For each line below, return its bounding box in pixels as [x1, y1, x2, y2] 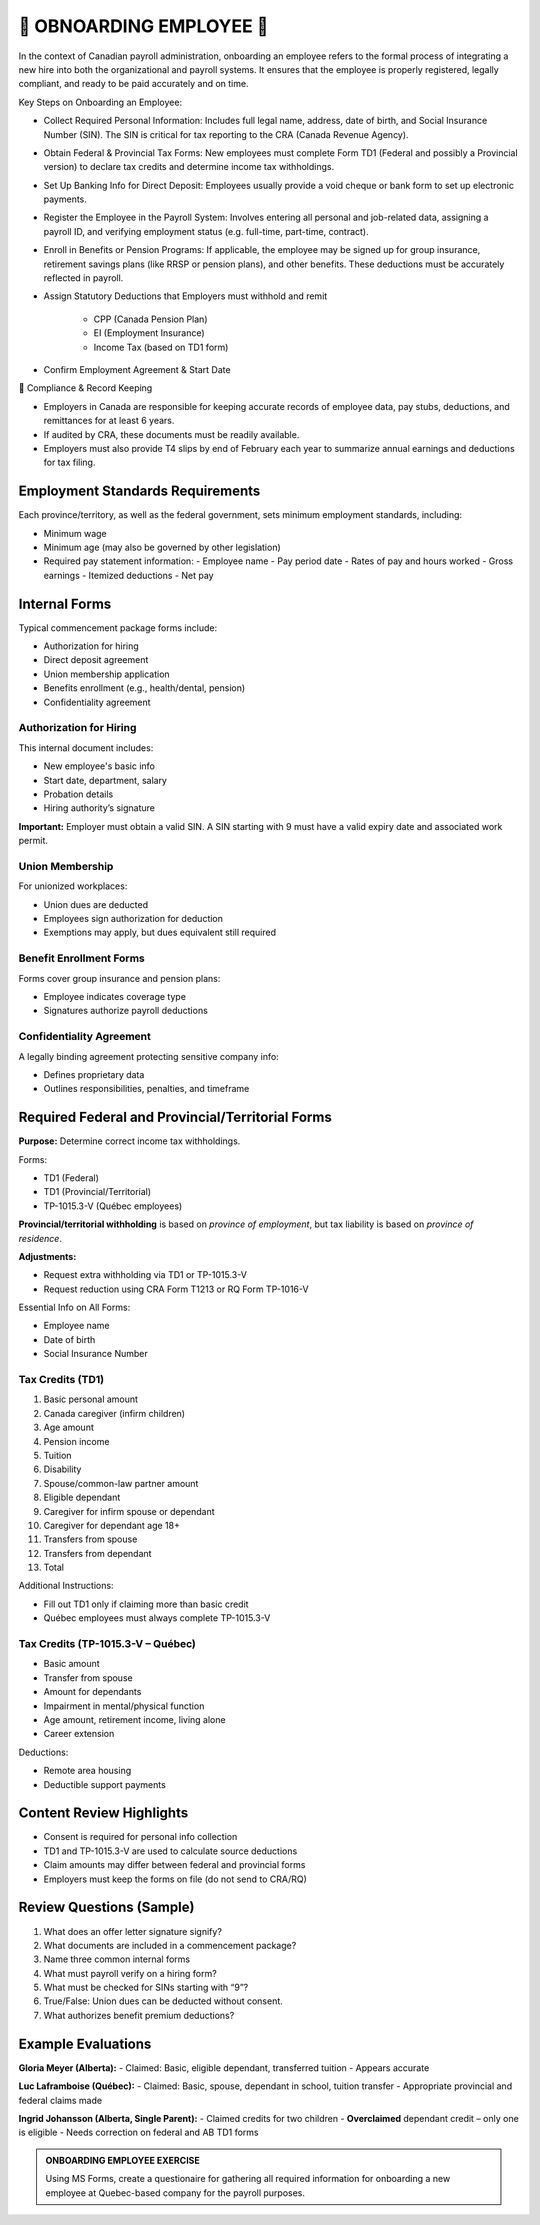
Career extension [43, 1728, 115, 1740]
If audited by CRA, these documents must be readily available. [43, 428, 300, 440]
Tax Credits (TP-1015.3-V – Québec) [18, 1637, 197, 1651]
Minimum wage [43, 527, 107, 539]
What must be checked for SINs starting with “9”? [43, 1981, 249, 1994]
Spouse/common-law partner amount [43, 1477, 199, 1489]
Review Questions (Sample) [18, 1899, 195, 1916]
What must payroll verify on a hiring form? [43, 1967, 217, 1979]
